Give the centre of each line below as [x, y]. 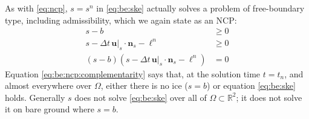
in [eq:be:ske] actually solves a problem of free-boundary [200, 8]
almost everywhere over [48, 85]
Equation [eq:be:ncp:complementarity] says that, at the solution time [133, 73]
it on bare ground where [50, 109]
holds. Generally [35, 97]
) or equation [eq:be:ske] [251, 85]
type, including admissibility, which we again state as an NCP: [121, 20]
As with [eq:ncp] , [36, 8]
